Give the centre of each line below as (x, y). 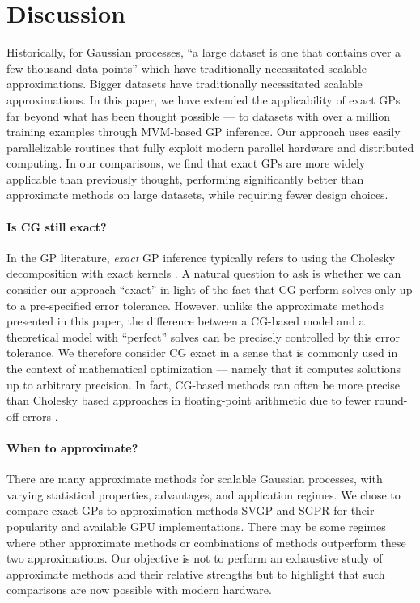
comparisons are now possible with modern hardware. (139, 590)
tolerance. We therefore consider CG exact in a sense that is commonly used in (202, 352)
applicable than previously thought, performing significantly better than (185, 178)
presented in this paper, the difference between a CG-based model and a (186, 321)
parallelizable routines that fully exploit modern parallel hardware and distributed (210, 147)
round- (391, 400)
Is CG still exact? (57, 226)
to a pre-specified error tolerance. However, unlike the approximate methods (195, 305)
